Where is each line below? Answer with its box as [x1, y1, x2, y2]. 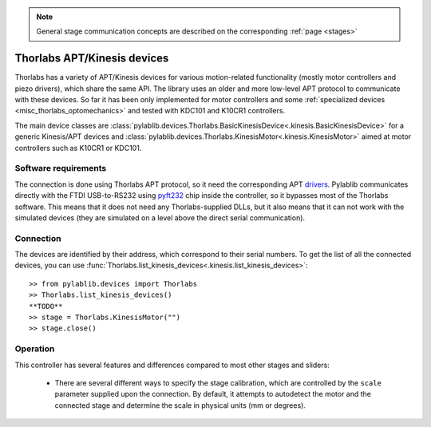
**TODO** [29, 302, 63, 310]
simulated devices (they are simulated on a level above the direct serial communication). [14, 212, 306, 223]
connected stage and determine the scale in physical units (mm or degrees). [54, 400, 306, 410]
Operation [14, 343, 55, 354]
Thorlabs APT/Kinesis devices [14, 52, 169, 65]
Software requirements [14, 163, 107, 174]
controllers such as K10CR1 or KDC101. [14, 143, 142, 152]
